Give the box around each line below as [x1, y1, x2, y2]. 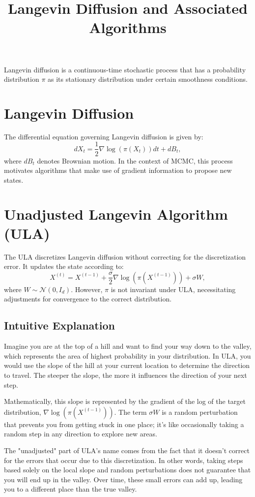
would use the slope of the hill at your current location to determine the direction [4, 360, 250, 370]
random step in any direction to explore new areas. [4, 429, 157, 439]
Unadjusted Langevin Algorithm [4, 203, 228, 224]
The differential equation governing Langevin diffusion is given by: [4, 131, 203, 141]
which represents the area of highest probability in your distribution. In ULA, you [4, 350, 251, 361]
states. [4, 174, 24, 185]
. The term [114, 406, 147, 417]
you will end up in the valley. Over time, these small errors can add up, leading [4, 474, 243, 484]
